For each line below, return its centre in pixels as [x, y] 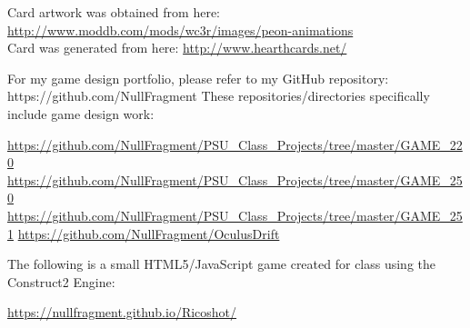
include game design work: [81, 113]
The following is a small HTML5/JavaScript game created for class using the [222, 264]
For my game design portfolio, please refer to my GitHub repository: [198, 78]
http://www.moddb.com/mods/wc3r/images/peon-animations [180, 30]
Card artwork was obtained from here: [114, 12]
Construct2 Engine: [61, 281]
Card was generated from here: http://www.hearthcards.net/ [177, 48]
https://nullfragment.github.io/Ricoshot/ [122, 312]
